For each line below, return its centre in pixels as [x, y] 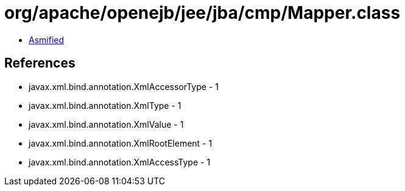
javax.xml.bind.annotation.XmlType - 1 [105, 105]
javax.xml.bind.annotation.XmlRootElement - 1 [121, 143]
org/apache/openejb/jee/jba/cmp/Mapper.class [202, 13]
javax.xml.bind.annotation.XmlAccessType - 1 [120, 162]
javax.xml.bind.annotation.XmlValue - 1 [106, 124]
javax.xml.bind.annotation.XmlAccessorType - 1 [124, 86]
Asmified [47, 40]
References [40, 63]
